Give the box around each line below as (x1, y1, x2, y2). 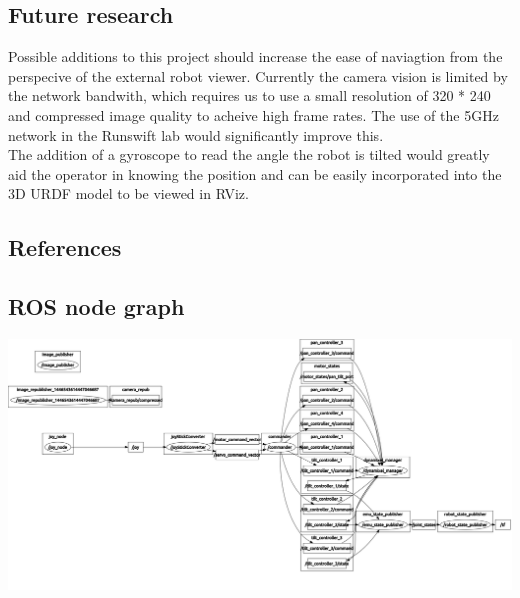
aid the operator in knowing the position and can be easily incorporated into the (8, 163, 502, 184)
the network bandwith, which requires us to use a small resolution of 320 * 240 (8, 85, 491, 106)
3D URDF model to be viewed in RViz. (8, 183, 249, 204)
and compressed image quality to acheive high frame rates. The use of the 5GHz (8, 104, 499, 125)
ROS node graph (8, 291, 185, 322)
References (8, 232, 122, 263)
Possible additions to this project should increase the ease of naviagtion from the (8, 46, 503, 67)
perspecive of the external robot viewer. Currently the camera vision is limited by (8, 65, 508, 86)
